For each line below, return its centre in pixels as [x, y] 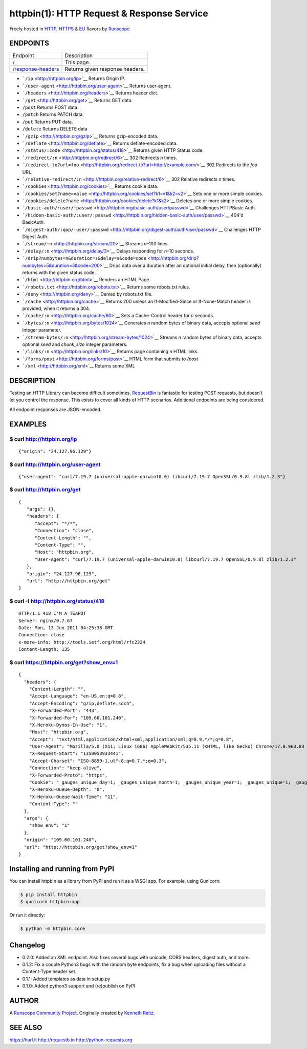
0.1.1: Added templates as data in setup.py [66, 979]
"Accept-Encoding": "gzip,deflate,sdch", [82, 703]
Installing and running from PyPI [62, 869]
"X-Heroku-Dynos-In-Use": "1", [68, 725]
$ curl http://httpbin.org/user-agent [55, 464]
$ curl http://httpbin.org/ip [43, 439]
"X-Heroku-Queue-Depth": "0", [67, 790]
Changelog [27, 945]
